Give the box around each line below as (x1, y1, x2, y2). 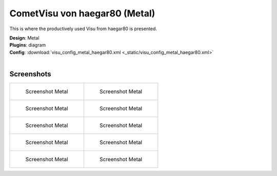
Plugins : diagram (9, 42, 46, 48)
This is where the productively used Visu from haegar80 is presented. (9, 26, 157, 32)
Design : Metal (9, 35, 39, 41)
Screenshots (9, 70, 51, 78)
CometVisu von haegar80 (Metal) (9, 8, 155, 19)
